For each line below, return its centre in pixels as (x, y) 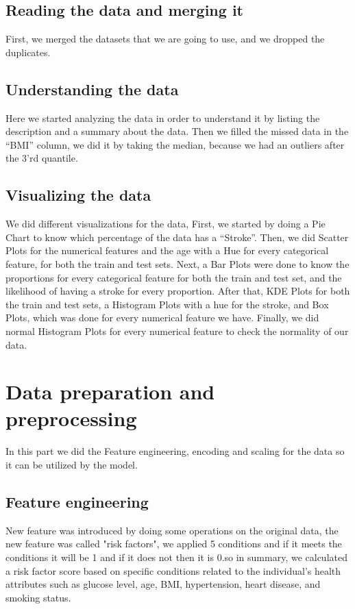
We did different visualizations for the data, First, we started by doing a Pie (166, 224)
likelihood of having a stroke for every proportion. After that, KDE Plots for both (178, 291)
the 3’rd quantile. (42, 158)
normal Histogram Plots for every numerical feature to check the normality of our (177, 331)
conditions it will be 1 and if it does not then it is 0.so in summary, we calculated (176, 557)
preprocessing (71, 418)
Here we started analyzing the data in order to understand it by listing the (163, 117)
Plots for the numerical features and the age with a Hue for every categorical (167, 250)
